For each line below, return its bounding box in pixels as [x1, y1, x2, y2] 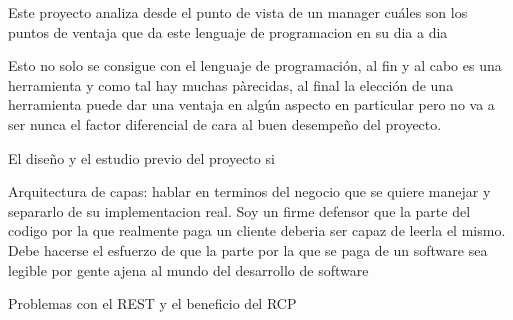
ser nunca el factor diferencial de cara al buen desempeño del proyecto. [8, 113, 442, 134]
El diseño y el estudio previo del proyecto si [8, 147, 275, 168]
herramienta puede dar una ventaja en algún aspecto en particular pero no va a [8, 94, 495, 115]
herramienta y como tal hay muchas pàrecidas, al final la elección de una [8, 74, 454, 95]
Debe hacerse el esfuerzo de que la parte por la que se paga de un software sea [8, 239, 488, 260]
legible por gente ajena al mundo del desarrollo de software [8, 259, 369, 280]
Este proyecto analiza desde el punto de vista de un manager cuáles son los [8, 2, 468, 22]
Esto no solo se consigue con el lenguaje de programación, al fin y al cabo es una [8, 55, 502, 76]
